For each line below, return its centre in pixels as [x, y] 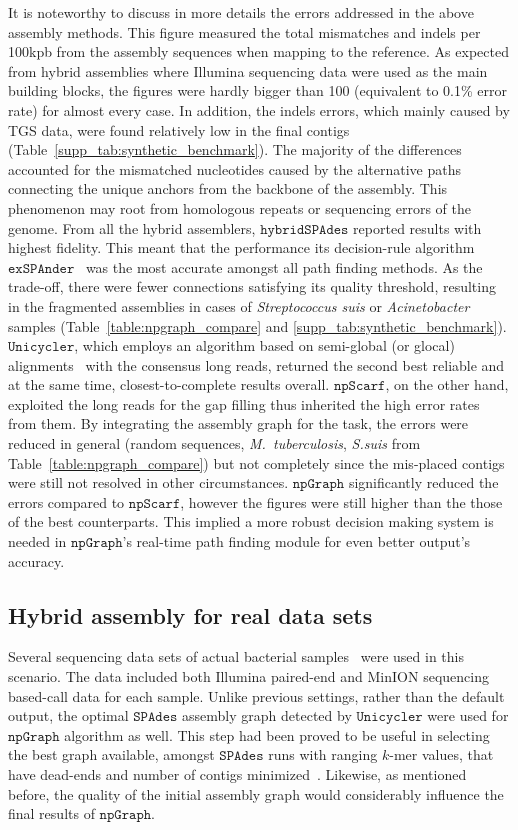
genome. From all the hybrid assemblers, [132, 227]
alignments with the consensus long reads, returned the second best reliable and [256, 364]
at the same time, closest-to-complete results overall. [169, 384]
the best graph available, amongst [111, 754]
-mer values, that [441, 754]
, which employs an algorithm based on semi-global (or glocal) [264, 345]
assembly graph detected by [267, 715]
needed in [37, 541]
